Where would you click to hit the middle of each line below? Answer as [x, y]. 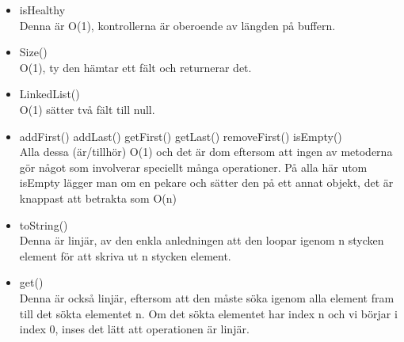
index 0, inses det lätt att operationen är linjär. [134, 329]
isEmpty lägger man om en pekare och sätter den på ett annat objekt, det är [206, 182]
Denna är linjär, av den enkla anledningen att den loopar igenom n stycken [202, 240]
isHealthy [42, 9]
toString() [44, 224]
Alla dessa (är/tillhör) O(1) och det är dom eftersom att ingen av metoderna [206, 152]
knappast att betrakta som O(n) [98, 198]
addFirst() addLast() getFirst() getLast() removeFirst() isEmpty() [181, 136]
